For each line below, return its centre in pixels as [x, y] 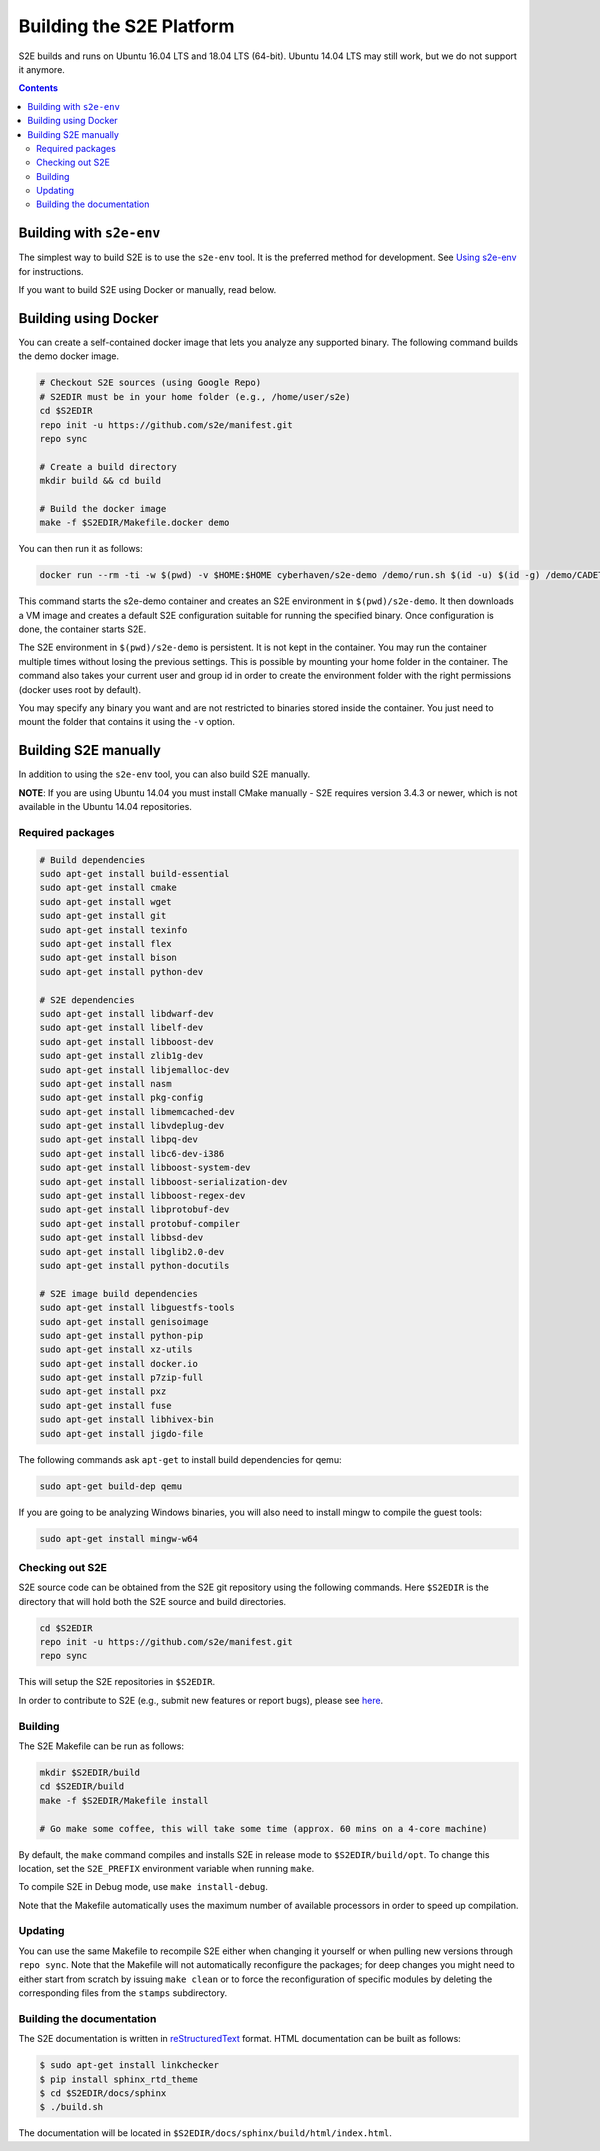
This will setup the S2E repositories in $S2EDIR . [117, 1682]
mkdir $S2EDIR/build [89, 1772]
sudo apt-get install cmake [108, 888]
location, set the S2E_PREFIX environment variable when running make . [166, 1868]
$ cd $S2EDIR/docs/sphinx [103, 2093]
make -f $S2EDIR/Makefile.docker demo [134, 523]
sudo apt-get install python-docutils [134, 1265]
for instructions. [51, 271]
